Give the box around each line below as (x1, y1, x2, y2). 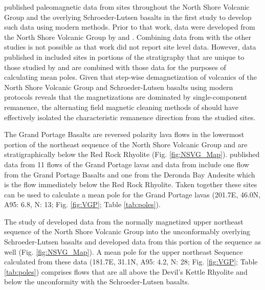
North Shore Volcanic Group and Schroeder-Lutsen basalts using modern (4, 81, 233, 92)
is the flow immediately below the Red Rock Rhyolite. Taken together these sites (4, 179, 257, 190)
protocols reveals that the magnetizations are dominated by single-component (4, 92, 248, 102)
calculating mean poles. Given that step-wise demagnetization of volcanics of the (4, 72, 257, 82)
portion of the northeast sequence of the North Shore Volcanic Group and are (4, 139, 248, 149)
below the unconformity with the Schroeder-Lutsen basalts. (4, 276, 190, 287)
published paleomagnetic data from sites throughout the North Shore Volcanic (4, 2, 250, 12)
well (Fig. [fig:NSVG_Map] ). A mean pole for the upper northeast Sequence (4, 246, 243, 257)
